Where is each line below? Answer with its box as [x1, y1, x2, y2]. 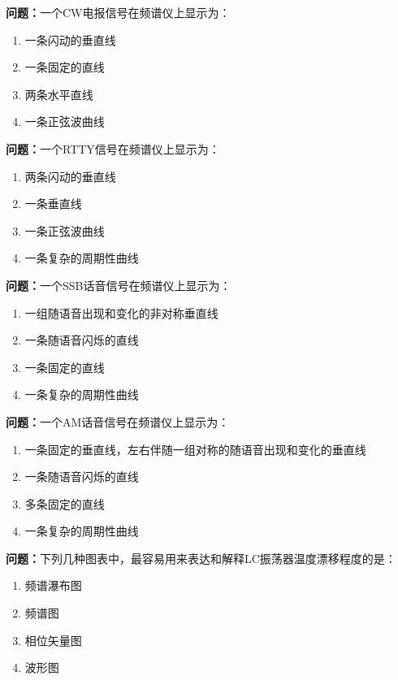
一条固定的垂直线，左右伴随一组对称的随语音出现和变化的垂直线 [24, 440, 366, 457]
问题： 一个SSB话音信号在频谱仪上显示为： [6, 276, 231, 293]
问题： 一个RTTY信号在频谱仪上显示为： [6, 140, 220, 157]
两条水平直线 [24, 85, 93, 102]
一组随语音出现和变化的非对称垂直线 [24, 304, 218, 321]
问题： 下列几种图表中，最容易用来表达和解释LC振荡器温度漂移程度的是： [6, 549, 396, 566]
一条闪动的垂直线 [24, 31, 116, 48]
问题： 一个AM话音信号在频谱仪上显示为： [6, 413, 230, 430]
